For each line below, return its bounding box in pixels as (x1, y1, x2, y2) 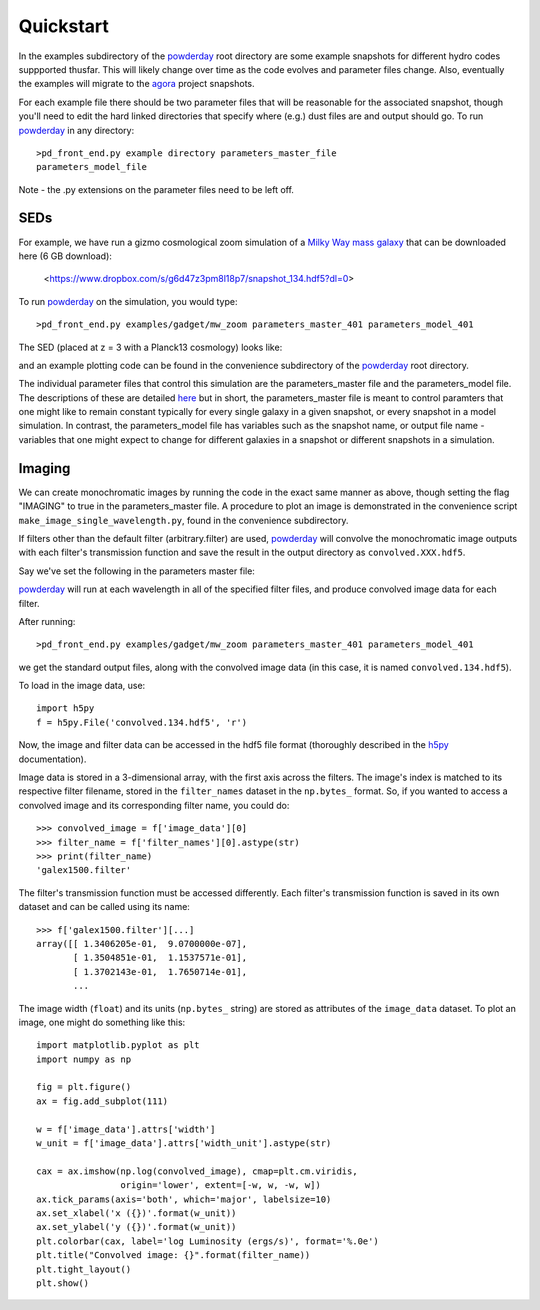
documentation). (18, 753, 87, 765)
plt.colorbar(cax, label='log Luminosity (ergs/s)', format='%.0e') (36, 1235, 379, 1247)
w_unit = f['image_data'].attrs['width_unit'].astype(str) (36, 1138, 332, 1149)
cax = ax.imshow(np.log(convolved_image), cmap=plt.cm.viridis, (36, 1165, 359, 1177)
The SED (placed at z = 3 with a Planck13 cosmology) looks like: (18, 341, 283, 353)
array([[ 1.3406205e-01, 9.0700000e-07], (36, 938, 248, 949)
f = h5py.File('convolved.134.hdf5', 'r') (36, 716, 248, 728)
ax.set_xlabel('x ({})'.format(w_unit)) (36, 1207, 237, 1219)
